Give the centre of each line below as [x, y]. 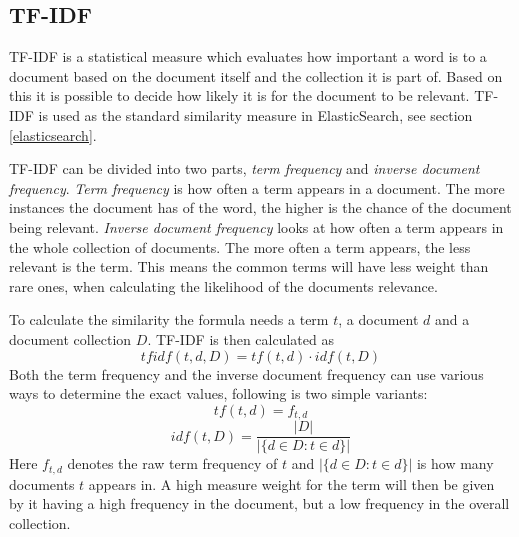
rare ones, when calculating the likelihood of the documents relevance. [223, 285]
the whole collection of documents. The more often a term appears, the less [240, 246]
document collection [70, 338]
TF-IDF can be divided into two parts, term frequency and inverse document [244, 168]
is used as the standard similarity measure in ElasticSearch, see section [255, 114]
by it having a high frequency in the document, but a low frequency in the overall [259, 503]
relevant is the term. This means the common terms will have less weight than [249, 266]
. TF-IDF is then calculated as [240, 338]
